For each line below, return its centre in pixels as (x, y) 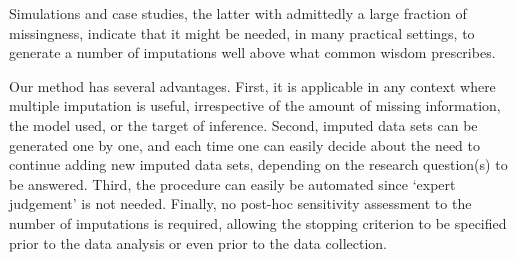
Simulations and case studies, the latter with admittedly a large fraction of (238, 13)
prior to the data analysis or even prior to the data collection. (198, 242)
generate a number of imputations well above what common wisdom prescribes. (252, 52)
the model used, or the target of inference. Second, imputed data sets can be (243, 124)
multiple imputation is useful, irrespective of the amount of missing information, (255, 105)
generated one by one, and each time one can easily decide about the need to (245, 144)
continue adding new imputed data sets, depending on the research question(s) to (258, 164)
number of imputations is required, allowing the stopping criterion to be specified (258, 222)
